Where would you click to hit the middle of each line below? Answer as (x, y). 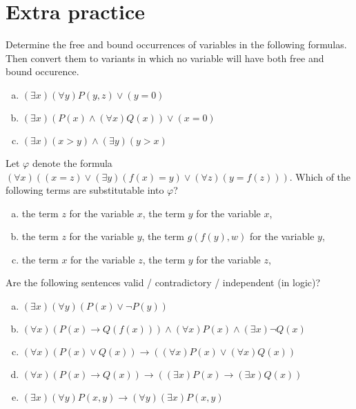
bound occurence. (42, 71)
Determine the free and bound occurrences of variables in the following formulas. (176, 44)
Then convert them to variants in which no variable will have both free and (165, 58)
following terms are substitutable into (85, 190)
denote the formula (72, 162)
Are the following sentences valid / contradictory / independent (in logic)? (163, 282)
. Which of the (320, 176)
